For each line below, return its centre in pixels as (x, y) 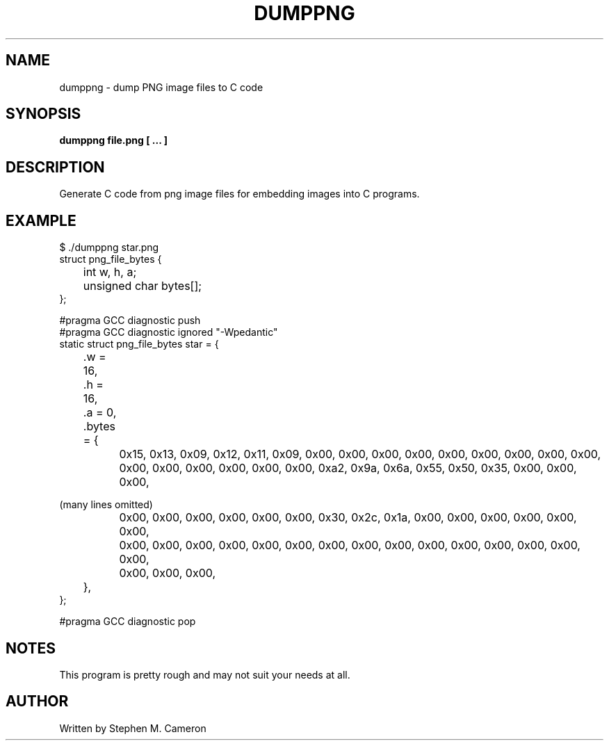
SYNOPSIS (43, 114)
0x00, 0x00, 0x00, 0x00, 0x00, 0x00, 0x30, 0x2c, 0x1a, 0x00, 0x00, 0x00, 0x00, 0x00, (348, 518)
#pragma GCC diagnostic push (130, 321)
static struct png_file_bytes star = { (139, 344)
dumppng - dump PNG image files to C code (161, 87)
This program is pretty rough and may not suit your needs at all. (205, 674)
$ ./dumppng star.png (109, 248)
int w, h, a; (110, 272)
